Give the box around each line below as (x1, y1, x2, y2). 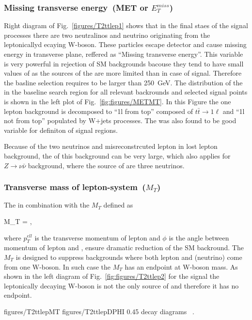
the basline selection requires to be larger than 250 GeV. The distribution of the (4, 77, 243, 87)
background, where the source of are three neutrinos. (28, 160, 185, 170)
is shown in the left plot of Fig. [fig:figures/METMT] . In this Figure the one (4, 96, 231, 106)
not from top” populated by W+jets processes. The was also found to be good (4, 115, 236, 126)
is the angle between (169, 232, 229, 242)
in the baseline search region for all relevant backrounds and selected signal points (4, 87, 248, 97)
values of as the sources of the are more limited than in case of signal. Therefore (4, 68, 242, 78)
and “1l (222, 106, 245, 116)
